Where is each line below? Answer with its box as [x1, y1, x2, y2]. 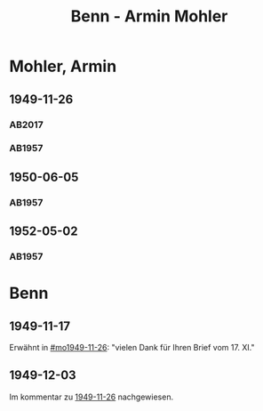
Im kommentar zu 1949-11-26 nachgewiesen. [9, 391, 174, 402]
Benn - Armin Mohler [70, 6, 228, 27]
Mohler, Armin [9, 56, 117, 77]
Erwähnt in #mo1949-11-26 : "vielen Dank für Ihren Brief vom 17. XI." [9, 342, 255, 353]
